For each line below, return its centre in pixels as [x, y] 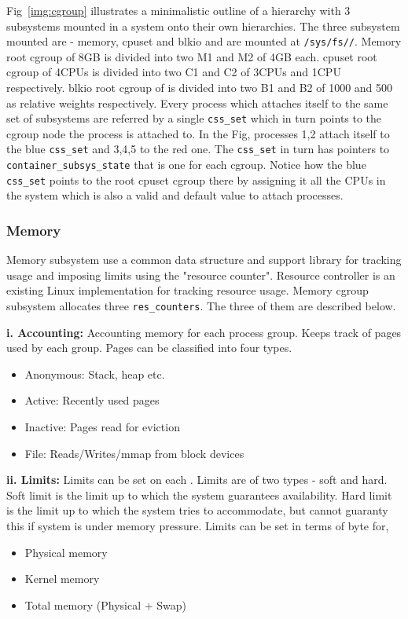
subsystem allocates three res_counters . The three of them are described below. [201, 306]
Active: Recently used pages [92, 400]
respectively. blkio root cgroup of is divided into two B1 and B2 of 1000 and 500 [200, 88]
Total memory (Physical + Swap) [106, 604]
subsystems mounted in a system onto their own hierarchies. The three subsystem [203, 26]
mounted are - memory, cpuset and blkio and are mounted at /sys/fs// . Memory [204, 41]
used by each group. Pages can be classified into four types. [149, 348]
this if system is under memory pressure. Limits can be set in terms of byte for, [198, 526]
